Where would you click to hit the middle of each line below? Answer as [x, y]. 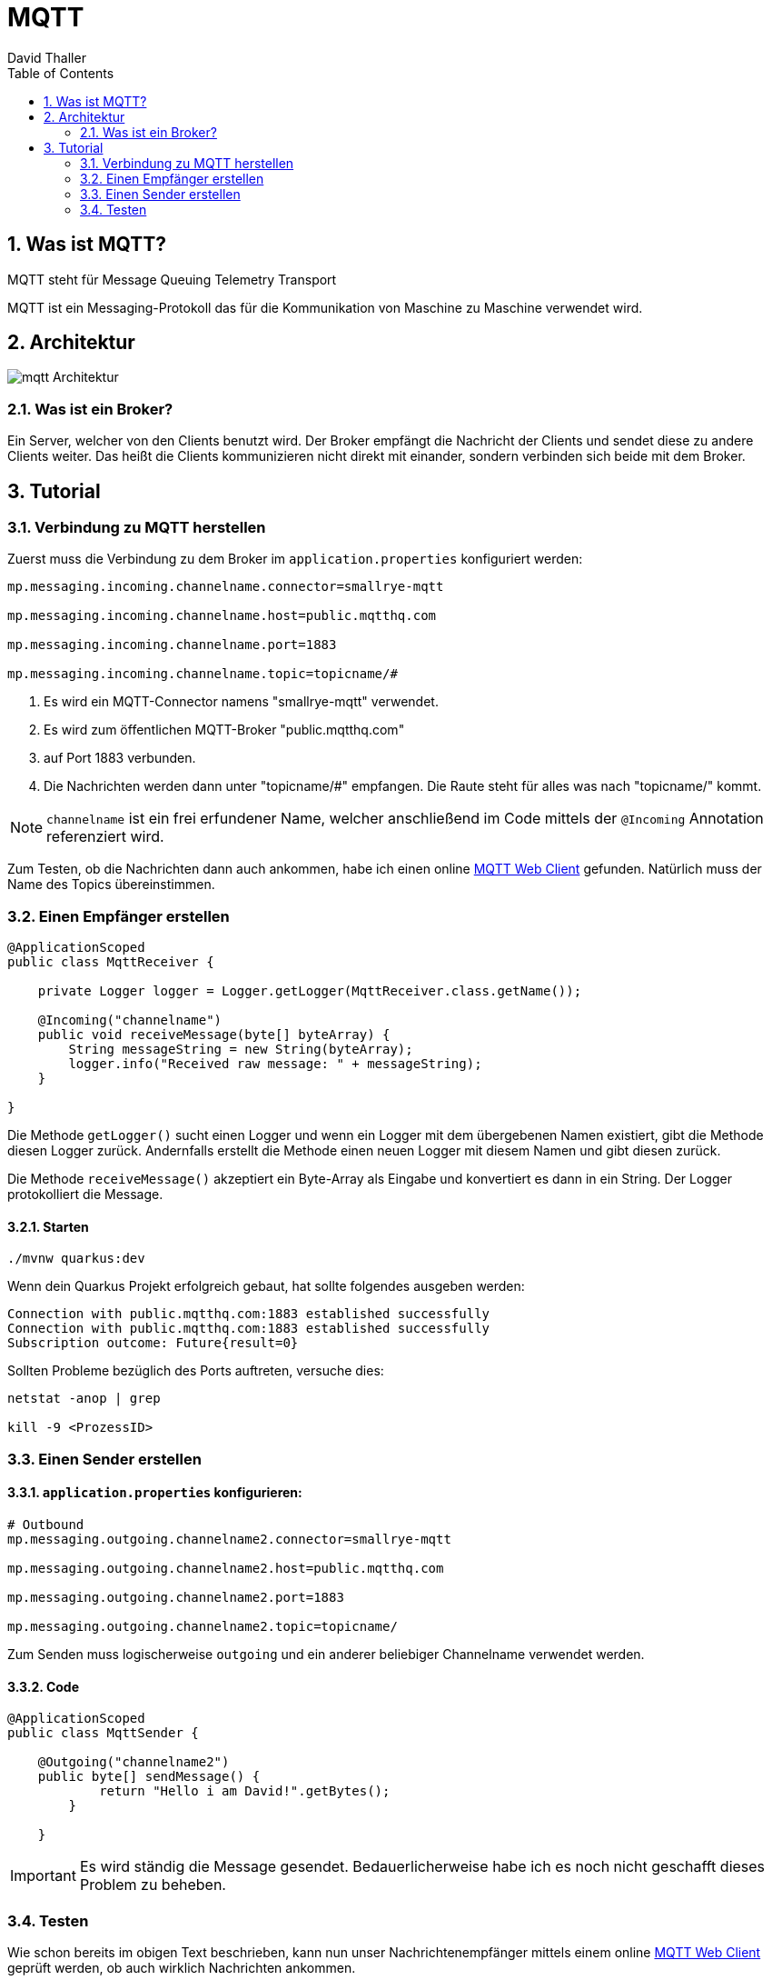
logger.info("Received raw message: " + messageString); [275, 1064]
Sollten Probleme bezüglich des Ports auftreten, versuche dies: [196, 1371]
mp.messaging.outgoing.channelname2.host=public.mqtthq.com [226, 1568]
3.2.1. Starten [48, 1226]
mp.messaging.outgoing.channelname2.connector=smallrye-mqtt [229, 1539]
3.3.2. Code [44, 1686]
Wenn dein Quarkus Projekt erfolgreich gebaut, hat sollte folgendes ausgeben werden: [266, 1286]
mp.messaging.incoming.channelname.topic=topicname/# [203, 674]
